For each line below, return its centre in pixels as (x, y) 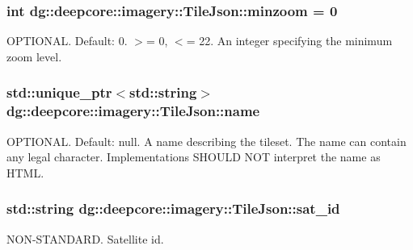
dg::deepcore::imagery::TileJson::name (133, 111)
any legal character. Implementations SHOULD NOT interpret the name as (194, 157)
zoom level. (34, 56)
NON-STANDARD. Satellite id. (85, 238)
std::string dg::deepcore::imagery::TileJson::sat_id (173, 208)
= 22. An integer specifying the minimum (289, 41)
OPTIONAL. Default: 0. (67, 41)
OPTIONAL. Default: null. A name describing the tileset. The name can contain (206, 141)
